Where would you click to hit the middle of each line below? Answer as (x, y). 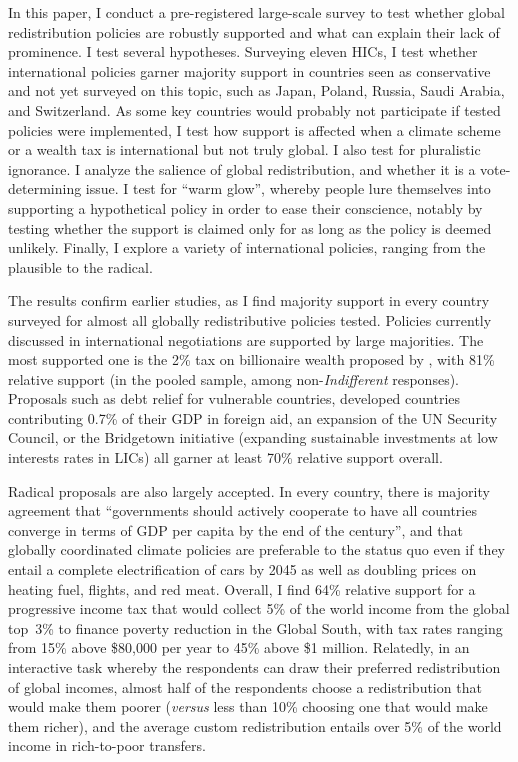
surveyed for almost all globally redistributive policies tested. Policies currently (250, 319)
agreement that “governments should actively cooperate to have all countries (242, 510)
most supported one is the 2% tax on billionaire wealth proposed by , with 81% (251, 359)
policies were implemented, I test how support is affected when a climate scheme (254, 129)
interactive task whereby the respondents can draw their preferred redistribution (254, 667)
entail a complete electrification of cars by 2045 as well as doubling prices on (242, 569)
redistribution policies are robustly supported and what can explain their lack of (254, 31)
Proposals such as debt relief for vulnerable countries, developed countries (234, 398)
